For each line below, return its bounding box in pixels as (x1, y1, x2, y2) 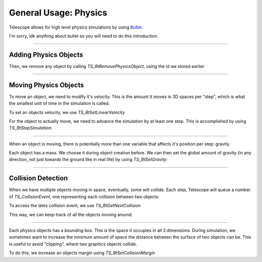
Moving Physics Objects (9, 81, 84, 89)
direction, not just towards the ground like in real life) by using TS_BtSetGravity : (9, 157, 168, 163)
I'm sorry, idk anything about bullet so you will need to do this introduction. (9, 33, 159, 39)
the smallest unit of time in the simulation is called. (9, 100, 110, 106)
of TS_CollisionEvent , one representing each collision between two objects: (9, 194, 160, 199)
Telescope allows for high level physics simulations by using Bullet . (9, 24, 143, 30)
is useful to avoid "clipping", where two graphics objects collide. (9, 241, 137, 247)
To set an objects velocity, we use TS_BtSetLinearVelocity (9, 109, 125, 115)
